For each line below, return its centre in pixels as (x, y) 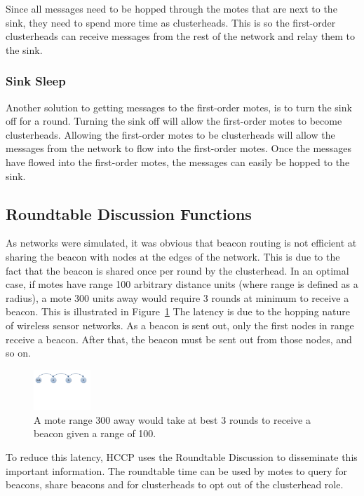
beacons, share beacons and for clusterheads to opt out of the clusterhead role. (175, 484)
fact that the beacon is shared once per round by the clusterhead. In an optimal (177, 270)
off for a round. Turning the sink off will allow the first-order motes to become (174, 121)
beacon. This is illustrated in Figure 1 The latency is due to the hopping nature (178, 311)
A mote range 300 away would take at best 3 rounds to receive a (172, 419)
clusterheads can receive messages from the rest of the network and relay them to (180, 36)
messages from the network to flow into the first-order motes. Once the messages (179, 148)
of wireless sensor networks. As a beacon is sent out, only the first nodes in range (180, 325)
